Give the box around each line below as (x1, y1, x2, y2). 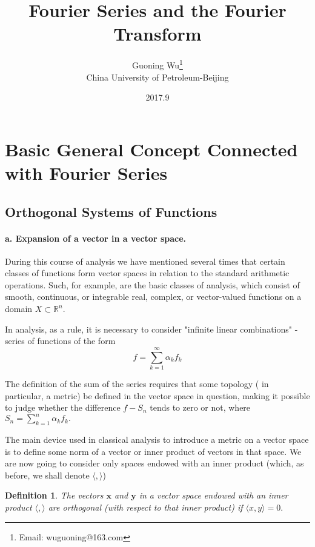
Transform (113, 21, 202, 46)
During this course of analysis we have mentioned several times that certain (5, 254, 285, 267)
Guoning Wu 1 (132, 57, 183, 71)
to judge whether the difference (5, 401, 121, 414)
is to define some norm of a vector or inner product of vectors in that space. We (5, 445, 302, 457)
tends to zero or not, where (150, 401, 251, 414)
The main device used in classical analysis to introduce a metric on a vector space (5, 433, 309, 446)
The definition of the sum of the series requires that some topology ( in (5, 377, 269, 390)
